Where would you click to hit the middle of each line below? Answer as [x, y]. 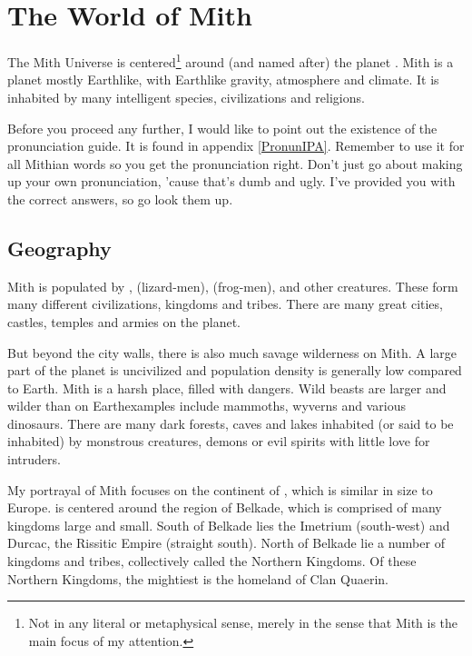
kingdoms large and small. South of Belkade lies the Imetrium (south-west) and [229, 525]
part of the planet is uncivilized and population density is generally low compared [235, 370]
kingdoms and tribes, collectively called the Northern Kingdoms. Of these [212, 561]
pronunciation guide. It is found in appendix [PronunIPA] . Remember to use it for [236, 146]
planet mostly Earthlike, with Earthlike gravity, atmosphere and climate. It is [223, 80]
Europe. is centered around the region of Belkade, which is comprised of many [225, 507]
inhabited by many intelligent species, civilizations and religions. [186, 97]
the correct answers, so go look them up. [120, 199]
